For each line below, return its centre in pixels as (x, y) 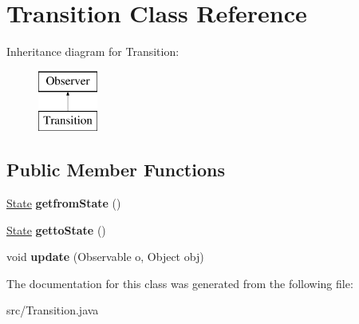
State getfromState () (64, 203)
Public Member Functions (116, 170)
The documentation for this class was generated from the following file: (180, 283)
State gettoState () (56, 229)
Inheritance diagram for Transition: (93, 51)
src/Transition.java (53, 310)
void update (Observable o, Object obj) (105, 257)
